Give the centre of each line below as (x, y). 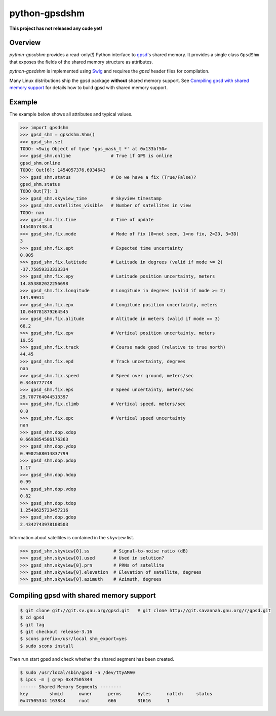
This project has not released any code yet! (56, 28)
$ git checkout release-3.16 (56, 632)
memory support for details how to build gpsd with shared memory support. (89, 88)
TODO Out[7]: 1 (39, 191)
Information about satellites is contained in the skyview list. (72, 537)
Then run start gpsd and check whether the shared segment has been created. (92, 659)
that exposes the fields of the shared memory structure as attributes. (81, 62)
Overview (25, 43)
